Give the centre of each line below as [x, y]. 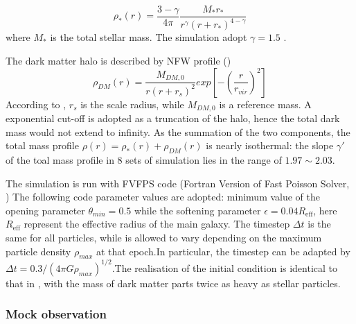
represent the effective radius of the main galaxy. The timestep [157, 224]
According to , [36, 104]
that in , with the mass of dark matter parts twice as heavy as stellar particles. [173, 283]
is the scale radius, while [132, 104]
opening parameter [45, 210]
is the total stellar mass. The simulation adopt [149, 37]
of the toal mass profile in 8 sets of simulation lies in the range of [144, 160]
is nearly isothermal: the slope [270, 145]
